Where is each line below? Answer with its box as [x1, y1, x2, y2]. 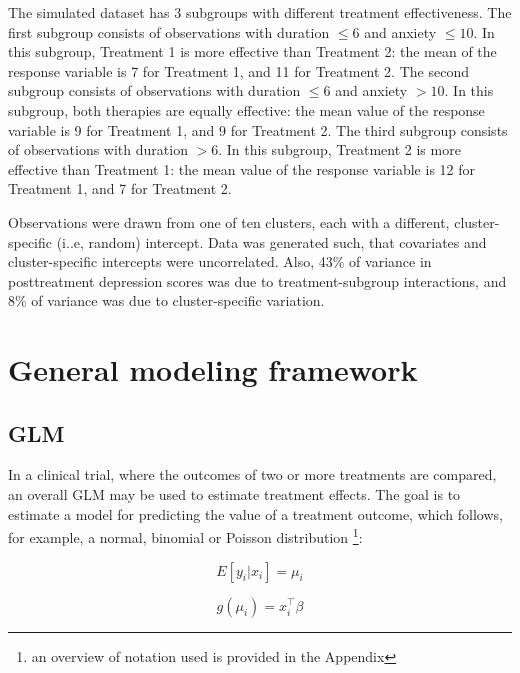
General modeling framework [8, 349, 418, 390]
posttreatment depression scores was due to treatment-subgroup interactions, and [8, 270, 507, 291]
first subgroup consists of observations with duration [8, 21, 330, 42]
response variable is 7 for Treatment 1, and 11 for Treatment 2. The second [8, 60, 469, 81]
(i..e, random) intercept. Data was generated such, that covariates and [56, 231, 487, 252]
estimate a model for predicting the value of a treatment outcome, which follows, [8, 503, 503, 524]
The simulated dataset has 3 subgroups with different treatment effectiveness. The [8, 2, 512, 22]
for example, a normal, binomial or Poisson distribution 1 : [8, 524, 363, 547]
